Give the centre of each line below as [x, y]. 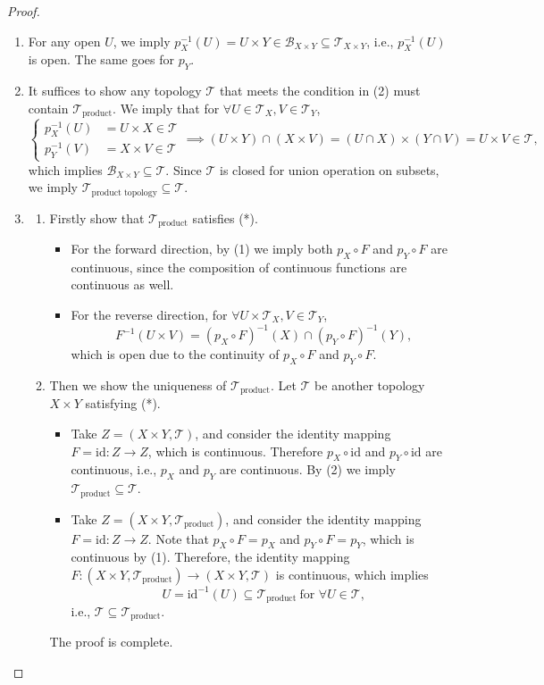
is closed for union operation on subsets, [330, 169]
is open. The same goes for [101, 59]
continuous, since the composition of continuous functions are [239, 267]
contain [48, 108]
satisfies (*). [225, 217]
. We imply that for [166, 108]
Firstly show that [97, 217]
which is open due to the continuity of [175, 354]
